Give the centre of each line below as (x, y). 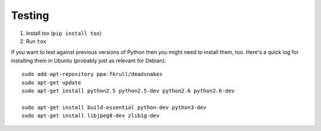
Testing (30, 15)
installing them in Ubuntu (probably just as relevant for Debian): (89, 60)
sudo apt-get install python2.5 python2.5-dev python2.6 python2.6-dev (128, 91)
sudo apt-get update (51, 82)
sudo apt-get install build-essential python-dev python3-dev (114, 107)
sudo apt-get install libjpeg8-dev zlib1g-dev (91, 116)
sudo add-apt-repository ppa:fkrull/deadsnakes (92, 74)
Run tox (36, 41)
